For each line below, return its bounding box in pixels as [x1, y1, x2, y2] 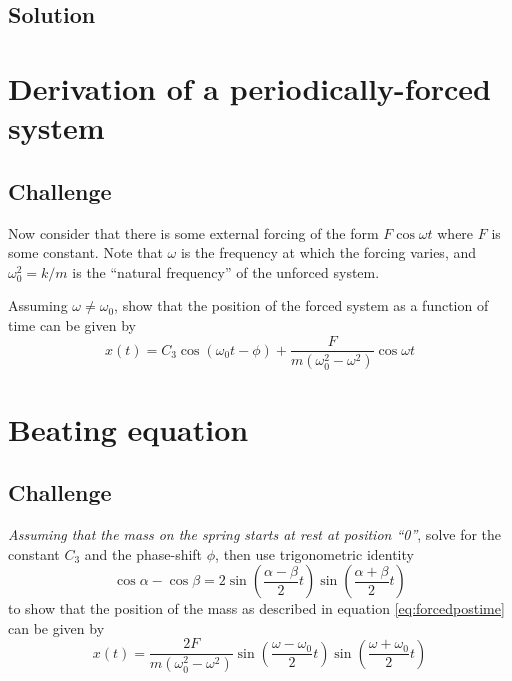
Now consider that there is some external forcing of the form [8, 222, 379, 243]
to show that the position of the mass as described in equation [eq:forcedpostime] [8, 598, 505, 619]
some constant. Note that [8, 242, 163, 263]
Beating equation [8, 408, 249, 449]
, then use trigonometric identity [215, 543, 414, 564]
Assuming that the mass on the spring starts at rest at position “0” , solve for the [8, 524, 502, 544]
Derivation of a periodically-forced [8, 67, 491, 108]
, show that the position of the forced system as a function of [114, 295, 489, 316]
